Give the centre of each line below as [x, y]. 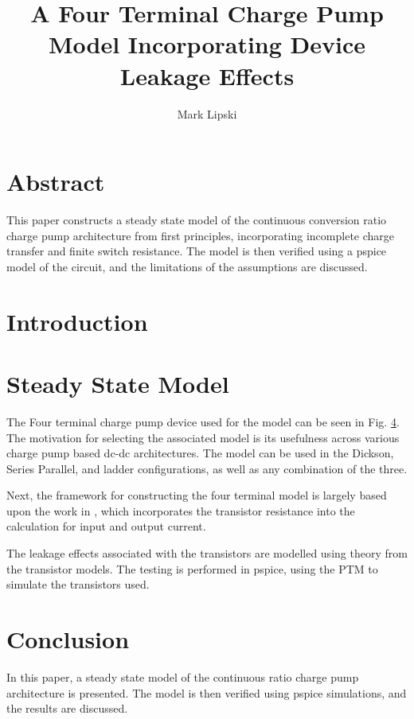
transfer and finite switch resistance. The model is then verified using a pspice [197, 251]
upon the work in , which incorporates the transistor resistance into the [181, 510]
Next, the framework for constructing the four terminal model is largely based [197, 495]
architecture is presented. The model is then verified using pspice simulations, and [207, 692]
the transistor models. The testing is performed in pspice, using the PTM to [192, 568]
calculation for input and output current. [106, 526]
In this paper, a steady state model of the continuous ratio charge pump [183, 676]
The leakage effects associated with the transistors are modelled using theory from [207, 553]
